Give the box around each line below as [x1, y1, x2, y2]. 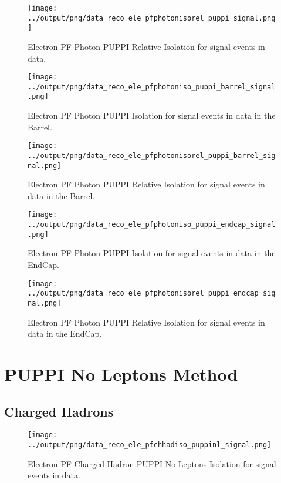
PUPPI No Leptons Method [4, 361, 238, 385]
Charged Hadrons [4, 402, 114, 420]
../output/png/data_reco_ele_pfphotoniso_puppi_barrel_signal [28, 82, 276, 91]
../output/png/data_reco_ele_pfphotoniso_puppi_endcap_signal [28, 220, 276, 229]
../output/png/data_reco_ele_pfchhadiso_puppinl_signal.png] [28, 441, 272, 450]
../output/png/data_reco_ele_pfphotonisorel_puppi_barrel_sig [28, 151, 276, 160]
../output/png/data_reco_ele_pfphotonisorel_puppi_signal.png [28, 14, 276, 22]
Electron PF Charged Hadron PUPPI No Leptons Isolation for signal [28, 457, 276, 469]
